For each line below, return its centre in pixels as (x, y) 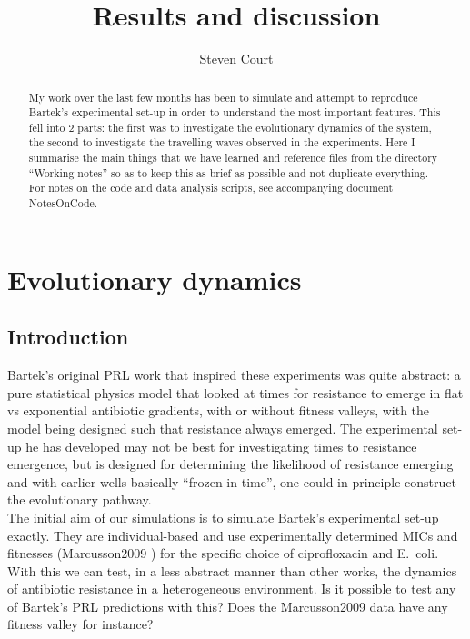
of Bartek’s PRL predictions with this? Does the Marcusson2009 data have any (228, 606)
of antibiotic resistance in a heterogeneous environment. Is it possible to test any (232, 589)
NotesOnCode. (63, 203)
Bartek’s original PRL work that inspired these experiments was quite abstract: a (234, 375)
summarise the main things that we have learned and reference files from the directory (233, 158)
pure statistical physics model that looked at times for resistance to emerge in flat (235, 392)
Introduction (68, 337)
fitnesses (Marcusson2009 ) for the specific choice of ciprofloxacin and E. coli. (223, 553)
